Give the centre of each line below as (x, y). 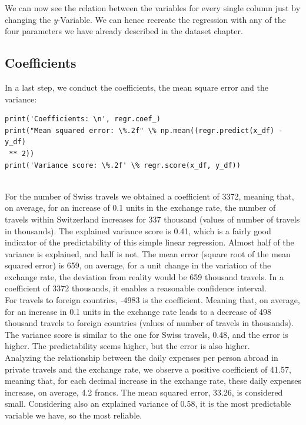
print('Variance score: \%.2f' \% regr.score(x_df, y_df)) (123, 165)
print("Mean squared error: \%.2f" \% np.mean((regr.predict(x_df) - (144, 130)
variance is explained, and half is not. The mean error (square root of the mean (148, 253)
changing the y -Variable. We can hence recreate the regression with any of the (145, 19)
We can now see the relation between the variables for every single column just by (153, 8)
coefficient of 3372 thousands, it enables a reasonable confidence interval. (136, 288)
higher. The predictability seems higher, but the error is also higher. (127, 346)
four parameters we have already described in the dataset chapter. (124, 31)
